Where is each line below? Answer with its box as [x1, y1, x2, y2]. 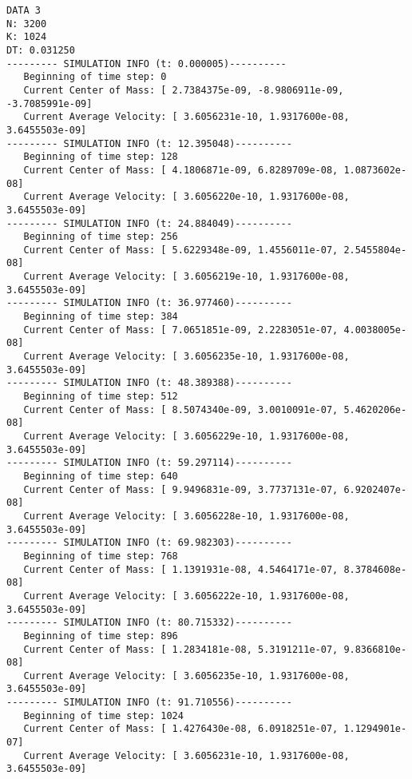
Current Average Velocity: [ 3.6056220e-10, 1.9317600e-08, [23, 191, 350, 203]
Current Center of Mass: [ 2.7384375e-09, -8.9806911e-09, [23, 84, 344, 96]
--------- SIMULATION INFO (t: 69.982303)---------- [6, 537, 292, 549]
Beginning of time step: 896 [23, 630, 178, 642]
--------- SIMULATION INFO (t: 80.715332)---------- [6, 617, 292, 629]
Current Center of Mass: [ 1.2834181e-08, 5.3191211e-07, [23, 643, 339, 655]
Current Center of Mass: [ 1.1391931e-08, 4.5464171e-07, [23, 563, 339, 575]
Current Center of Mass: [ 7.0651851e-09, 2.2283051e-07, [23, 324, 339, 336]
